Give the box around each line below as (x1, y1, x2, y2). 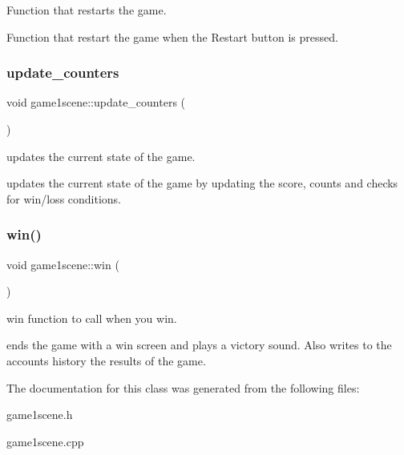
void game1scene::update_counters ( (6, 94, 186, 111)
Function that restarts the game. (6, 2, 167, 18)
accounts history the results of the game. (6, 352, 206, 368)
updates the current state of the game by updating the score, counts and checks (6, 175, 398, 191)
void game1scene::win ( (6, 256, 119, 272)
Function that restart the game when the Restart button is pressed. (6, 28, 338, 45)
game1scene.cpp (6, 433, 84, 449)
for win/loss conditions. (6, 190, 122, 207)
